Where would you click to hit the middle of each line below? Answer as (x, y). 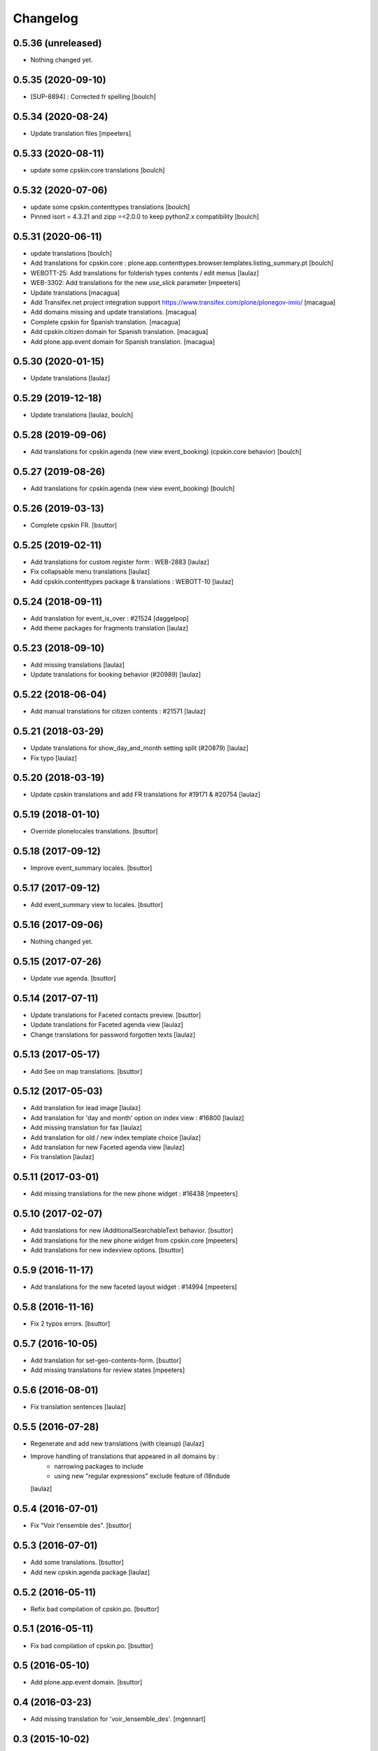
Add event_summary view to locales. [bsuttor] (97, 905)
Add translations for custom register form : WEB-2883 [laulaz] (120, 562)
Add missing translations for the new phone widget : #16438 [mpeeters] (134, 1193)
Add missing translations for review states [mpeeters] (108, 1370)
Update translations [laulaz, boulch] (82, 415)
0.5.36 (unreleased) (57, 43)
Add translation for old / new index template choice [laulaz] (115, 1137)
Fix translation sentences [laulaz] (78, 1407)
